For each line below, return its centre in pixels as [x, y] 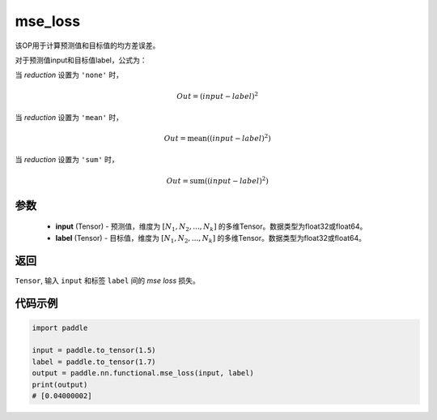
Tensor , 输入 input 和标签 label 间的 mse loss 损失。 [107, 281]
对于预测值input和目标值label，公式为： [81, 60]
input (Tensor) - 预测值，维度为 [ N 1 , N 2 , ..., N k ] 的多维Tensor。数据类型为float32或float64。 [211, 227]
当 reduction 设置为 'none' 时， [69, 75]
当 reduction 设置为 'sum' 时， [67, 160]
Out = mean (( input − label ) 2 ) [217, 138]
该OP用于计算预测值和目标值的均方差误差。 [87, 45]
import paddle [60, 328]
